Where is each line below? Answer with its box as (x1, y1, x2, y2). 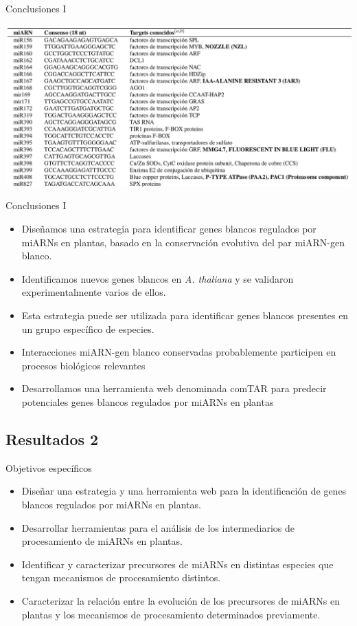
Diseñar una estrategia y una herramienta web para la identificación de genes (21, 484, 347, 498)
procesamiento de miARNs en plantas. (21, 534, 183, 548)
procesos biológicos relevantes (21, 358, 146, 372)
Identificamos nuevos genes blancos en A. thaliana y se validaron (21, 271, 294, 285)
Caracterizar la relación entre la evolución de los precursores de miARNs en (21, 593, 340, 607)
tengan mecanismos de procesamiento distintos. (21, 570, 221, 585)
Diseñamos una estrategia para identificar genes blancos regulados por (21, 222, 316, 236)
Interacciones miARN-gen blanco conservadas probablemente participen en (21, 345, 336, 359)
